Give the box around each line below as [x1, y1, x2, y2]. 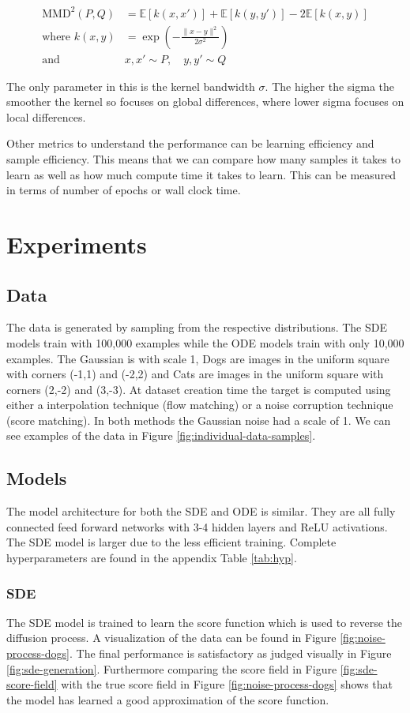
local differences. [6, 108, 86, 125]
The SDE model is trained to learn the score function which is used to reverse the [6, 614, 403, 630]
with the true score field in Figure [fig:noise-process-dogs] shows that [61, 676, 393, 692]
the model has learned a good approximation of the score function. [6, 691, 329, 707]
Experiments [6, 227, 147, 260]
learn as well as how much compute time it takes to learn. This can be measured [6, 166, 397, 182]
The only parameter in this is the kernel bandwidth [6, 77, 255, 94]
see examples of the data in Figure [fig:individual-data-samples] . [6, 427, 316, 444]
